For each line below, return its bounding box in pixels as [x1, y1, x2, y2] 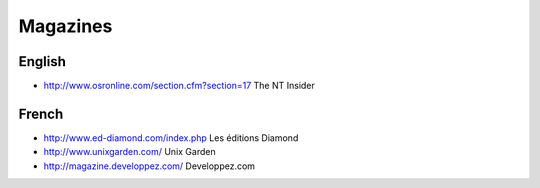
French [18, 105, 64, 122]
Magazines [18, 15, 113, 37]
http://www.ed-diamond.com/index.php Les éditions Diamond [43, 131, 299, 144]
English [18, 53, 67, 70]
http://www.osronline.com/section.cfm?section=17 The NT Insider [43, 80, 315, 92]
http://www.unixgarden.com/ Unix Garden [43, 146, 216, 158]
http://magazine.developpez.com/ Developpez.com [43, 160, 255, 172]
